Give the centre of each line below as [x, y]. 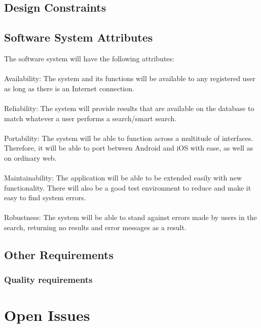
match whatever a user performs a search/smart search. [90, 118]
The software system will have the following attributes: [89, 58]
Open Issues [47, 315]
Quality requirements [48, 280]
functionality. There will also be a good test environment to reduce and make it [128, 187]
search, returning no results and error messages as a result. [95, 227]
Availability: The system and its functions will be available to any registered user [130, 78]
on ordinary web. [30, 157]
